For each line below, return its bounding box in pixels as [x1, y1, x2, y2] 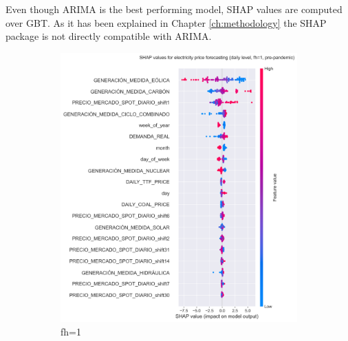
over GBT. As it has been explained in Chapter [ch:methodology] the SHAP [6, 15, 327, 30]
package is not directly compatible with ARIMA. [6, 29, 212, 43]
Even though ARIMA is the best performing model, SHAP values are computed [6, 2, 342, 16]
